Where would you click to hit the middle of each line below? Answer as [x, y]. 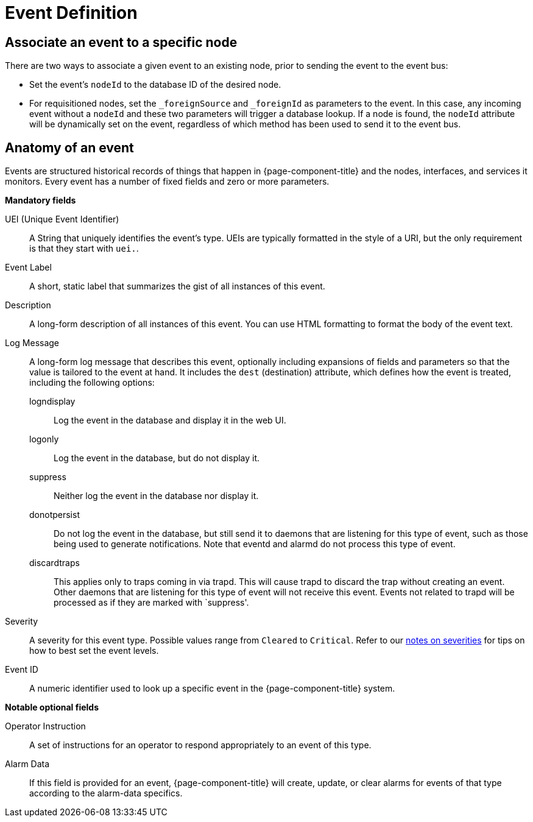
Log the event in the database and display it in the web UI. [170, 420]
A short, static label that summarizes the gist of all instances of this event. [177, 286]
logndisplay [52, 402]
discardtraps [55, 563]
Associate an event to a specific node [121, 42]
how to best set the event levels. [94, 651]
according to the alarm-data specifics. [106, 793]
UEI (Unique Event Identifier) [62, 219]
